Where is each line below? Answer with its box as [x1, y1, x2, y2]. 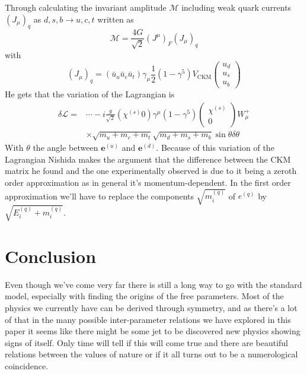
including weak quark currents [181, 1, 292, 13]
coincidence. [5, 359, 49, 372]
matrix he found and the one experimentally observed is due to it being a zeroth [5, 164, 297, 177]
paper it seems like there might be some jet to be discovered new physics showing [5, 325, 300, 337]
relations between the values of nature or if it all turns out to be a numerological [5, 348, 298, 360]
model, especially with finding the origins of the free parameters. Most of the [5, 290, 284, 302]
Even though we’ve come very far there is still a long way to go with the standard [5, 278, 302, 290]
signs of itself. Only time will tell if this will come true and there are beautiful [5, 336, 288, 348]
